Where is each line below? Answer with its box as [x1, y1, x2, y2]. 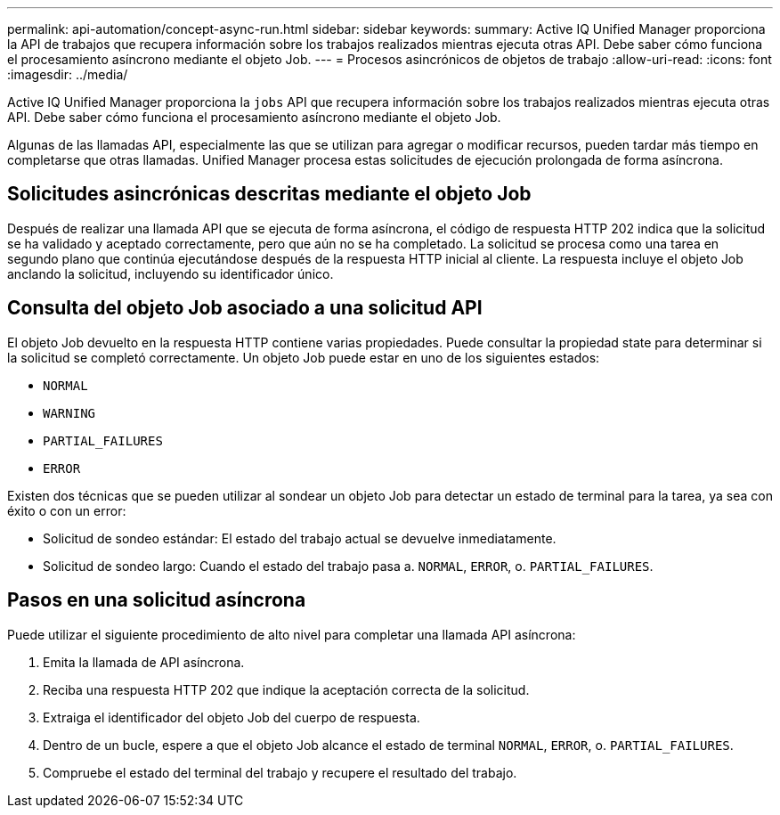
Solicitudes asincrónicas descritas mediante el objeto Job [7, 183, 532, 206]
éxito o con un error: [7, 502, 126, 518]
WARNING [43, 405, 96, 420]
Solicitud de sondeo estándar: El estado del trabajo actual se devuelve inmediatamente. [43, 530, 557, 546]
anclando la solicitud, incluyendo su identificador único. [7, 265, 334, 281]
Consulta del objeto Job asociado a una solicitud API [7, 297, 483, 320]
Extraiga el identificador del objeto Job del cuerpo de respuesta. [43, 709, 420, 725]
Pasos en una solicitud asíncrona [7, 589, 306, 612]
